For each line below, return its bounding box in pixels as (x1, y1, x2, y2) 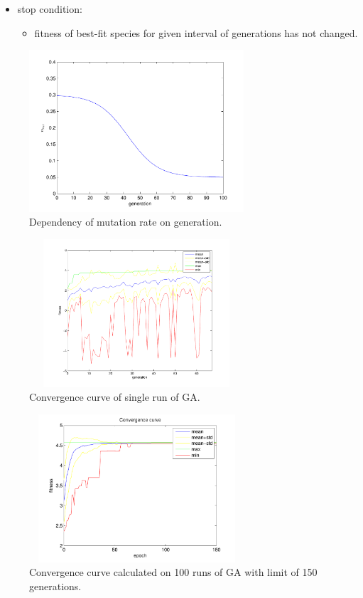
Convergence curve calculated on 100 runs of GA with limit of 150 (29, 565, 318, 579)
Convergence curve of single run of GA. (29, 389, 200, 404)
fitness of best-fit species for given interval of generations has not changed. (34, 25, 358, 40)
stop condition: (17, 1, 82, 16)
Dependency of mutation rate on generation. (29, 214, 222, 229)
